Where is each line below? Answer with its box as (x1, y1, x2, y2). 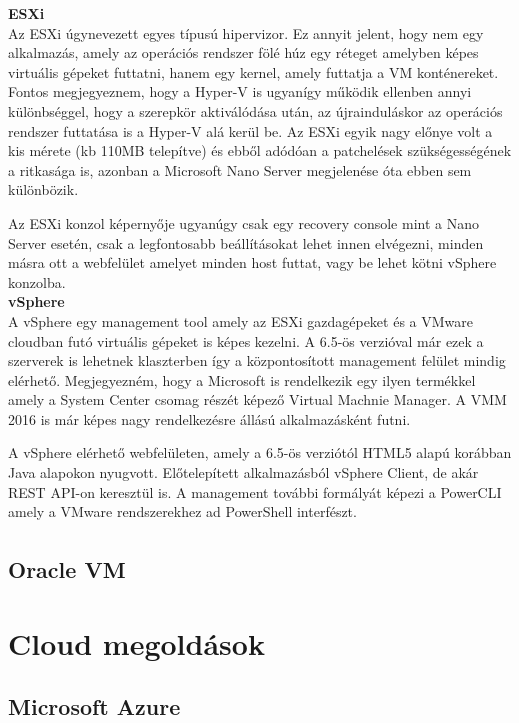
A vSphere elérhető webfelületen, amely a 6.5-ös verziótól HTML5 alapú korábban (8, 442, 512, 463)
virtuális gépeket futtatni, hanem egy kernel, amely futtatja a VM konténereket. (8, 61, 499, 82)
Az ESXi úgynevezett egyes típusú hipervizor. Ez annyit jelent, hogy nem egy (8, 22, 484, 43)
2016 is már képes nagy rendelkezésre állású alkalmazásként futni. (8, 408, 411, 429)
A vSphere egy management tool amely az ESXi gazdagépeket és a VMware (8, 310, 474, 331)
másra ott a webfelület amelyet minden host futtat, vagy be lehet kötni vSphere (8, 252, 497, 273)
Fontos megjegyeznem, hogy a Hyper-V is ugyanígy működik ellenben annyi (8, 81, 472, 102)
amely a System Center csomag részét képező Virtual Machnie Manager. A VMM (8, 389, 507, 410)
